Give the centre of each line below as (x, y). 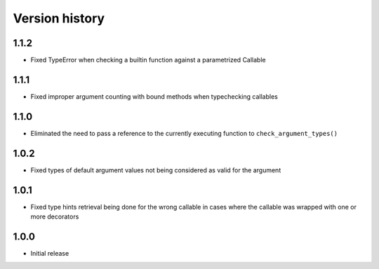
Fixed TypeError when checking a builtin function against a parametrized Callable (148, 60)
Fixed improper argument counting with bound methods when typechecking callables (154, 96)
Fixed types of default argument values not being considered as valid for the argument (156, 170)
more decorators (55, 216)
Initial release (50, 253)
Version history (59, 18)
